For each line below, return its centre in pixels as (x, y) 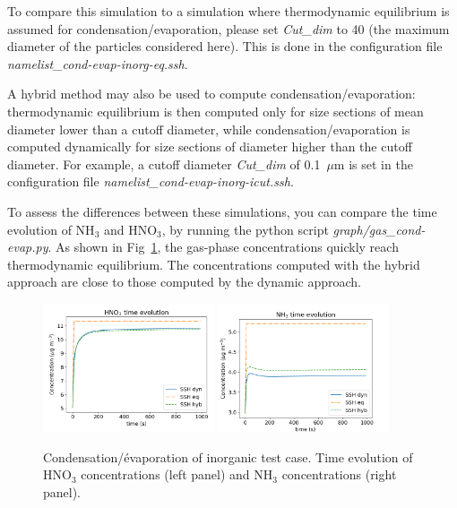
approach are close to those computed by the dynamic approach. (184, 282)
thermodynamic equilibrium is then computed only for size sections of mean (216, 111)
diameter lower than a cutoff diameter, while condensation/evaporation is (209, 129)
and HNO (130, 229)
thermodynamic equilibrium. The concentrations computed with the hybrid (214, 264)
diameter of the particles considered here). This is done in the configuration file (225, 46)
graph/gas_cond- (379, 229)
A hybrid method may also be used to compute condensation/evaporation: (211, 94)
